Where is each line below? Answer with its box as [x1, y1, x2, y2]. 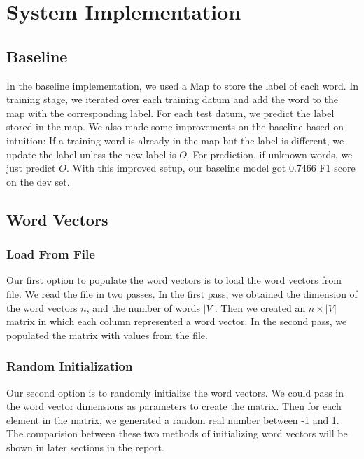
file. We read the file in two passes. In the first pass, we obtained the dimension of [6, 286, 358, 301]
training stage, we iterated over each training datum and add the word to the [6, 92, 338, 107]
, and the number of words [86, 300, 201, 315]
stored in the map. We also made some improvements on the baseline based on [6, 119, 344, 134]
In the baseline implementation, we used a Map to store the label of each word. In [6, 78, 359, 93]
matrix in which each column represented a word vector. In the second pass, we [6, 314, 347, 329]
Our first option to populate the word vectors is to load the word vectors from [6, 273, 342, 287]
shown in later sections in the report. [6, 439, 164, 454]
